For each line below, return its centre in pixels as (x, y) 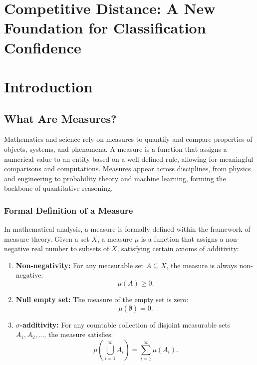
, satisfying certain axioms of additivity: (178, 248)
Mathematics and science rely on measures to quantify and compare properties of (128, 139)
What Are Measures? (60, 118)
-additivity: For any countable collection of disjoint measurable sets (125, 324)
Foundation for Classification (105, 28)
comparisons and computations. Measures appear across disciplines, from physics (128, 169)
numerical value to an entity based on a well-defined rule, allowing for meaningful (129, 159)
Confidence (43, 47)
